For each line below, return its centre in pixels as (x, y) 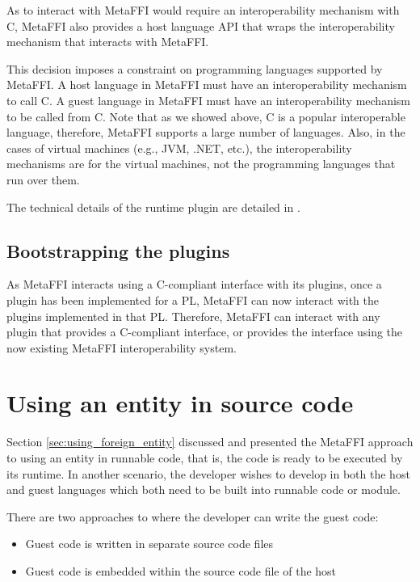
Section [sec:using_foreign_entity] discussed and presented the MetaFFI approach (210, 442)
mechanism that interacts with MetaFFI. (108, 42)
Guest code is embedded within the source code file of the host (181, 570)
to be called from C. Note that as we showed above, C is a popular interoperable (206, 116)
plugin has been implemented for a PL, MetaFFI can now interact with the (193, 299)
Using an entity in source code (180, 403)
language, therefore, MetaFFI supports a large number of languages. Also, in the (206, 132)
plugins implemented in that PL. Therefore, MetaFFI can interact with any (193, 316)
